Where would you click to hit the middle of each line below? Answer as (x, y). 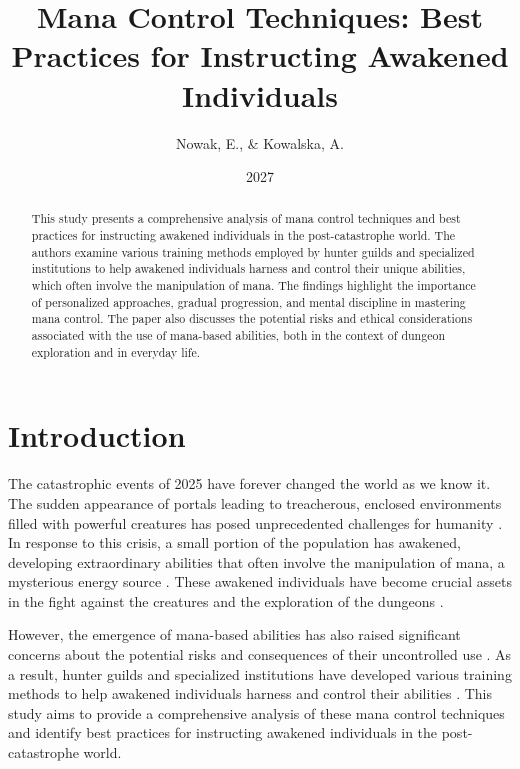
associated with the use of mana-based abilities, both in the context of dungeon (238, 335)
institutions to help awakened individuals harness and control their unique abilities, (248, 268)
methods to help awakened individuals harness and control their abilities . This (250, 693)
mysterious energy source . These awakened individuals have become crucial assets (260, 581)
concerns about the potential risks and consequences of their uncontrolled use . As (260, 654)
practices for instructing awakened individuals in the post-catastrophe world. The (243, 235)
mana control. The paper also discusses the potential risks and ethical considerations (252, 318)
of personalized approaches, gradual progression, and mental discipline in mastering (248, 301)
